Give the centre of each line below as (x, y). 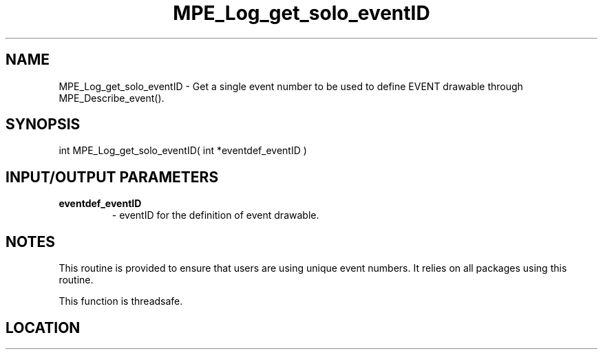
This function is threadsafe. (121, 301)
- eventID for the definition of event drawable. (215, 215)
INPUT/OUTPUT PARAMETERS (112, 177)
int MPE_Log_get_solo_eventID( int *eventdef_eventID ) (183, 151)
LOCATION (43, 327)
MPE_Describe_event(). (112, 98)
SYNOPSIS (43, 125)
